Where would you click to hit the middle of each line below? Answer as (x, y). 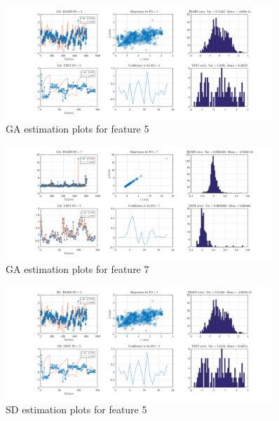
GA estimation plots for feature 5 (77, 129)
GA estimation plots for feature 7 (77, 269)
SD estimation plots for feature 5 (76, 409)
